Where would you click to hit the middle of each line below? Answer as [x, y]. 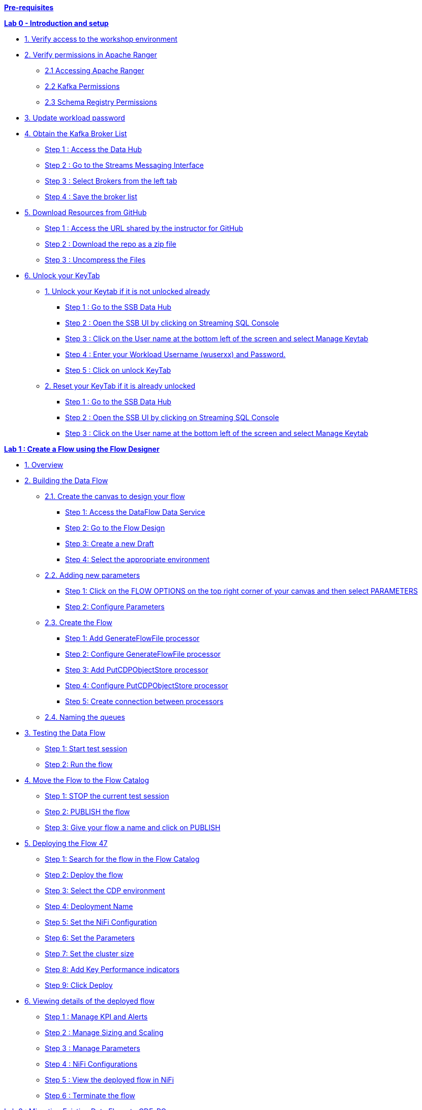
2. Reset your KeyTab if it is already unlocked [120, 386]
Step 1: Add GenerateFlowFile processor [132, 638]
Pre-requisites [29, 7]
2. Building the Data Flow [66, 480]
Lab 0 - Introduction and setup [56, 23]
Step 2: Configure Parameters [115, 607]
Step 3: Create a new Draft [110, 544]
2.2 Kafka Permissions [82, 86]
